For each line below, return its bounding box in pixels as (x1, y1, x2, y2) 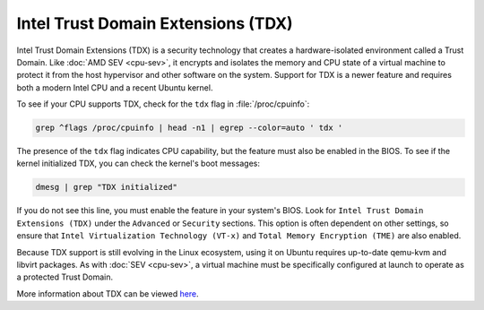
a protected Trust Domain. (16, 271, 114, 282)
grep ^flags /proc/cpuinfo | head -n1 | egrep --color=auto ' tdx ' (35, 123, 343, 133)
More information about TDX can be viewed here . (16, 288, 199, 299)
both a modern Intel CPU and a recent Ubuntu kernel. (16, 82, 213, 93)
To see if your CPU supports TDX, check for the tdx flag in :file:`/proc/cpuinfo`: (16, 99, 310, 109)
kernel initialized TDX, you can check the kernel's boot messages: (16, 158, 260, 169)
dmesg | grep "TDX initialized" (35, 182, 178, 193)
